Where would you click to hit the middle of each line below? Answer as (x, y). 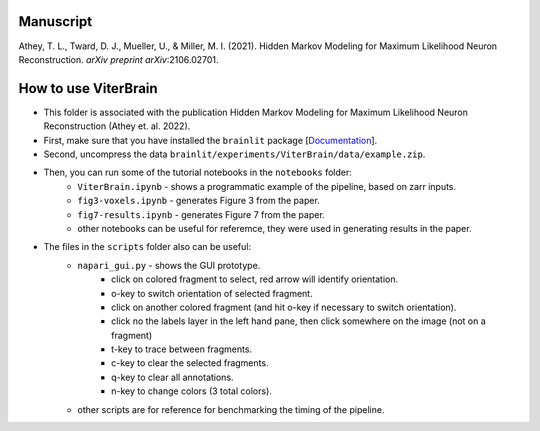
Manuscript (55, 21)
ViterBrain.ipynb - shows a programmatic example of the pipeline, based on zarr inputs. (267, 186)
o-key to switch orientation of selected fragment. (212, 293)
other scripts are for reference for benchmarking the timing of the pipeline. (231, 409)
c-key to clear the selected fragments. (190, 363)
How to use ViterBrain (88, 88)
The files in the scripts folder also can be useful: (147, 247)
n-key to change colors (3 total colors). (191, 391)
